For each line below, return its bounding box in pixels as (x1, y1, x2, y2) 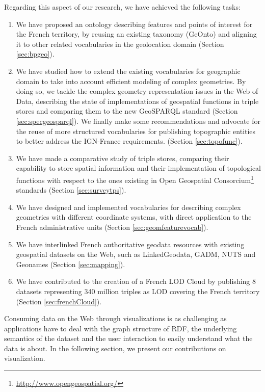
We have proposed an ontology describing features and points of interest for (16, 18, 253, 29)
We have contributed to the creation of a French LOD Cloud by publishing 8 (16, 276, 256, 286)
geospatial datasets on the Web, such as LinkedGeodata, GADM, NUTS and (16, 249, 256, 259)
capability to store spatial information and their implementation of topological (16, 163, 261, 173)
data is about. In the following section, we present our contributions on (4, 343, 226, 353)
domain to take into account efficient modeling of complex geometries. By (16, 75, 246, 86)
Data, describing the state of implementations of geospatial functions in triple (16, 95, 259, 106)
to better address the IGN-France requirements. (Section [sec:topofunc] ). (16, 136, 243, 146)
